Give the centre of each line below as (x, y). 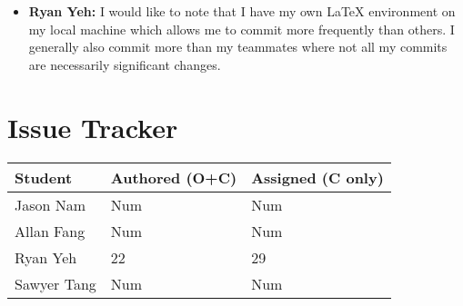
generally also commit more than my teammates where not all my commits (238, 47)
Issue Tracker (93, 127)
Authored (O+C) (174, 177)
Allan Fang (50, 231)
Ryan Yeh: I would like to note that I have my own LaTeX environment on (242, 11)
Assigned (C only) (317, 177)
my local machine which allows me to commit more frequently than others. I (242, 29)
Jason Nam (50, 204)
